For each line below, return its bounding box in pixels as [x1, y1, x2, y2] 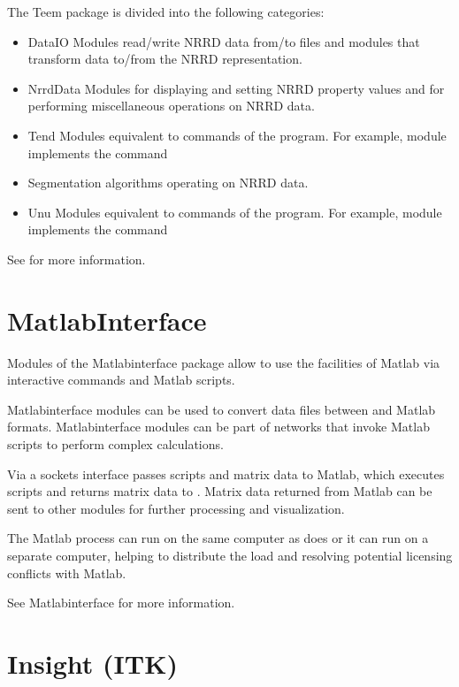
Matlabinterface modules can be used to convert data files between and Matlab [7, 400, 436, 418]
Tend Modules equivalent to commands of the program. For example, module [27, 126, 447, 144]
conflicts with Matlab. [7, 563, 126, 582]
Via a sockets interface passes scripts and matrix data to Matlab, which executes [7, 464, 445, 483]
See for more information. [7, 249, 146, 268]
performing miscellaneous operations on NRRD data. [27, 96, 315, 115]
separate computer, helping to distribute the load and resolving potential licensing [7, 546, 453, 564]
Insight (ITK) [7, 645, 178, 681]
